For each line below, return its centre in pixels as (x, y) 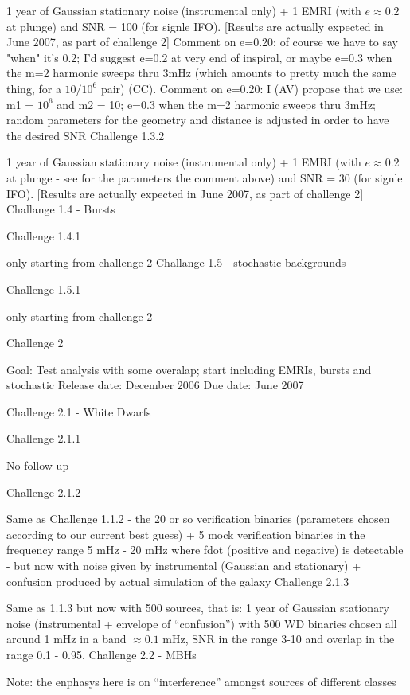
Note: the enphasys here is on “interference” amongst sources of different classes (201, 681)
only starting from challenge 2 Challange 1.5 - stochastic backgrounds (176, 262)
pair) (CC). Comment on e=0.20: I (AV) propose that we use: (252, 88)
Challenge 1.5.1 (44, 289)
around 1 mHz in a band (66, 639)
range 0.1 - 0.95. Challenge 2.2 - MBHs (102, 654)
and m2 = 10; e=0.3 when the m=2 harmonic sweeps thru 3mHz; (216, 104)
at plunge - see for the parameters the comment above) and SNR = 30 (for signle (205, 177)
